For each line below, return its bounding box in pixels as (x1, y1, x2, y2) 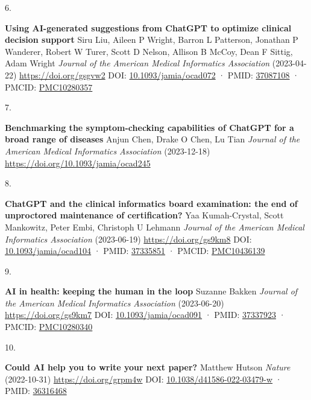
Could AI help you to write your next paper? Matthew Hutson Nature (5, 361, 291, 373)
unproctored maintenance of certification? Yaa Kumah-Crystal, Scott (5, 209, 284, 221)
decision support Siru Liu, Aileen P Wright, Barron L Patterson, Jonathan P (5, 33, 298, 46)
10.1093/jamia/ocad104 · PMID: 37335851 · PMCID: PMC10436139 (5, 244, 265, 257)
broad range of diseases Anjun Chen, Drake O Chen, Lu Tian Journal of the (5, 133, 300, 145)
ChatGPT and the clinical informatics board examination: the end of (5, 197, 298, 209)
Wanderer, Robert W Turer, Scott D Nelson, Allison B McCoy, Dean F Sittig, (5, 45, 293, 57)
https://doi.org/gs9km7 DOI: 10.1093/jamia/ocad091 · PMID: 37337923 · (5, 308, 286, 321)
